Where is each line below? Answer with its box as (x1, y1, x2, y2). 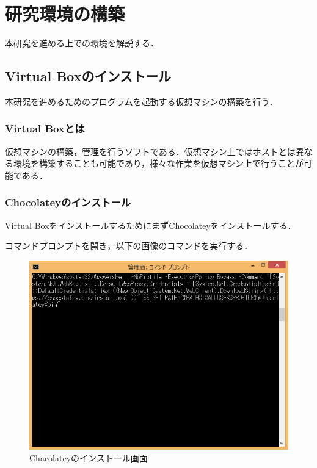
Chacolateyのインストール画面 (29, 452, 148, 464)
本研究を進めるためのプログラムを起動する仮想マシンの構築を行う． (5, 95, 278, 107)
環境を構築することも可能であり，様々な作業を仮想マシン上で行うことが (13, 157, 304, 170)
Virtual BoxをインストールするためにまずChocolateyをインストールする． (5, 218, 296, 231)
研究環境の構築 (5, 1, 125, 26)
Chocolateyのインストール (5, 195, 131, 210)
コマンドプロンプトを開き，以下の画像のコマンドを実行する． (5, 239, 253, 252)
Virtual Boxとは (5, 121, 85, 136)
